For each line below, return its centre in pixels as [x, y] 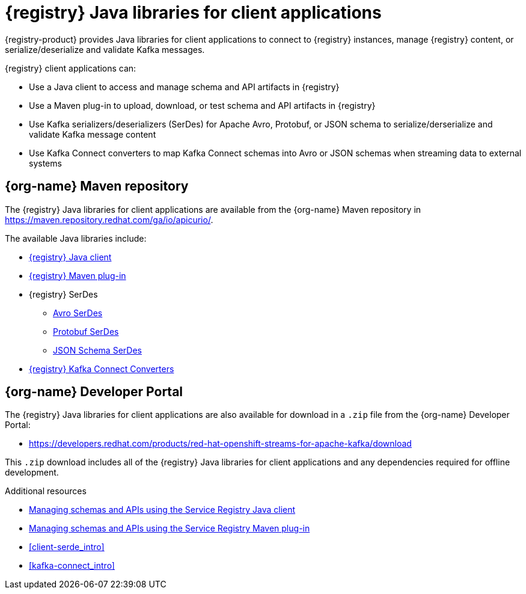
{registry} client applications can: [71, 68]
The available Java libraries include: [76, 238]
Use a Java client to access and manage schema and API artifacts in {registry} [184, 87]
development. [32, 473]
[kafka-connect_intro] [72, 566]
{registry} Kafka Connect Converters [102, 369]
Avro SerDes [78, 313]
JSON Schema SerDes [97, 350]
